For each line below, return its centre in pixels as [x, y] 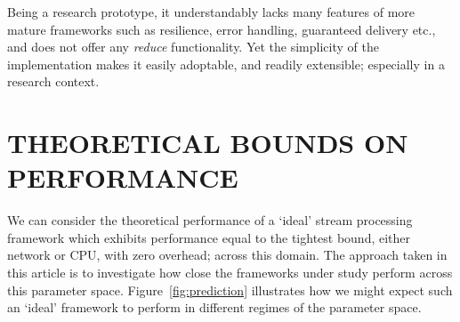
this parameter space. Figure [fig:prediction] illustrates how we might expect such [230, 290]
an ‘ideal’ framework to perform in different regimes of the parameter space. [214, 307]
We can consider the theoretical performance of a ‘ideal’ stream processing [210, 220]
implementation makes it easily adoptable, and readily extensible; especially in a [226, 64]
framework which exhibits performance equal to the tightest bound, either [209, 237]
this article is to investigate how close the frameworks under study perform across [230, 273]
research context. [53, 81]
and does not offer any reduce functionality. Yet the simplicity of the [193, 47]
